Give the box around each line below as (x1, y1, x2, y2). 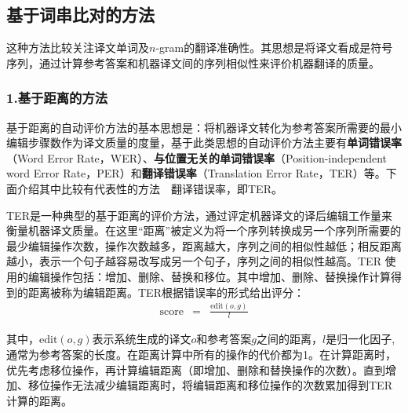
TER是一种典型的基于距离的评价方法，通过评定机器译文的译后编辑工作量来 (6, 206, 392, 223)
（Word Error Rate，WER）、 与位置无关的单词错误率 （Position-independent (6, 149, 388, 166)
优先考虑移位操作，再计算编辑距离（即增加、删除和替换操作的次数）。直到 (6, 361, 385, 378)
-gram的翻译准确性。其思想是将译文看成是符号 (155, 39, 393, 56)
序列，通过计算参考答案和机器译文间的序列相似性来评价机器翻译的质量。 (6, 54, 380, 71)
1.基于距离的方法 (6, 88, 108, 108)
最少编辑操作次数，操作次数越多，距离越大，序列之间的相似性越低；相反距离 (6, 237, 402, 254)
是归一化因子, (326, 331, 395, 347)
